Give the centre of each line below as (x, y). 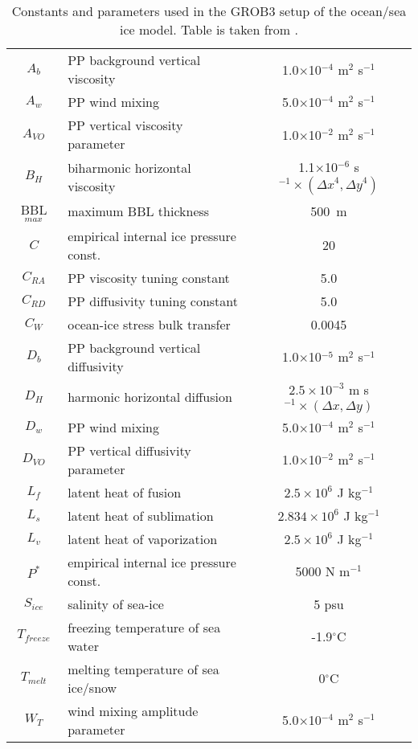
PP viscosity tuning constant (149, 277)
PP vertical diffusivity (129, 450)
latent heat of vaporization (143, 538)
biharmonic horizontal (129, 167)
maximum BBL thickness (139, 211)
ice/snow (92, 687)
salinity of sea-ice (116, 604)
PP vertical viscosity (125, 125)
